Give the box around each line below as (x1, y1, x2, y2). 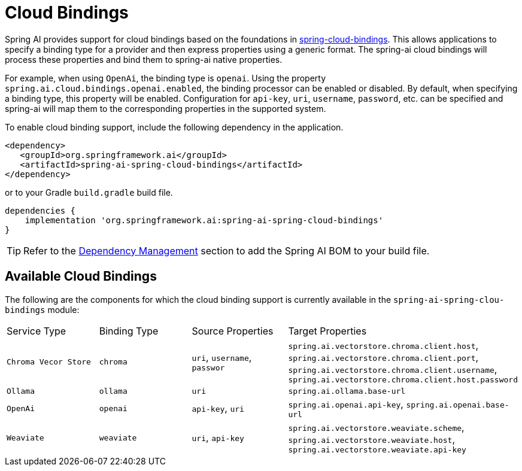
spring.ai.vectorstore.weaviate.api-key (288, 445, 466, 454)
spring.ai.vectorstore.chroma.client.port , (288, 351, 479, 363)
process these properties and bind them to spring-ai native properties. (5, 54, 283, 65)
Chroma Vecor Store (7, 357, 91, 366)
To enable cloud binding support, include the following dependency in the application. (5, 121, 344, 132)
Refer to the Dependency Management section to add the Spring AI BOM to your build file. (23, 244, 430, 257)
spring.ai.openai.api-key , (288, 397, 403, 410)
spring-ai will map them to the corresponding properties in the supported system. (5, 103, 326, 114)
